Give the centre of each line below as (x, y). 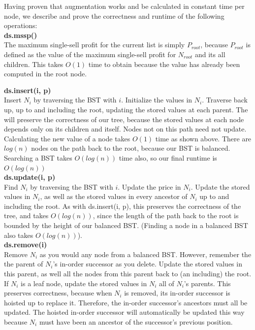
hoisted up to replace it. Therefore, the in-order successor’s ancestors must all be (126, 302)
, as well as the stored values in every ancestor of (114, 196)
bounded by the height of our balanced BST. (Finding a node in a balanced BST (126, 225)
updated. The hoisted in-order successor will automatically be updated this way (124, 312)
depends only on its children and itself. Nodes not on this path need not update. (125, 129)
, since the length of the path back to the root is (166, 215)
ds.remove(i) (26, 245)
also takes (19, 235)
